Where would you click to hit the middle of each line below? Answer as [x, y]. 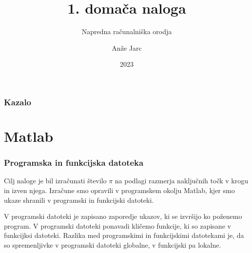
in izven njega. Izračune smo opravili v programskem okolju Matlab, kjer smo [119, 190]
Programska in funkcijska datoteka [74, 163]
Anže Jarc [127, 48]
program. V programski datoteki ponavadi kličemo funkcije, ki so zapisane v [117, 225]
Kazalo [18, 102]
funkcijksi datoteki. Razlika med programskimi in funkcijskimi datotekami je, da [124, 235]
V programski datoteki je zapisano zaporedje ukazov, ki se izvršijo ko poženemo [123, 216]
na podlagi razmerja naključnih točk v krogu [182, 181]
